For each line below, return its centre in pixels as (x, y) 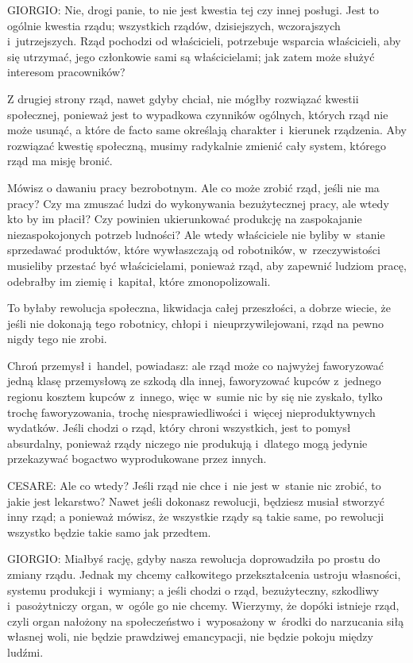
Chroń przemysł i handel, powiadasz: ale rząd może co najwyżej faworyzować (195, 365)
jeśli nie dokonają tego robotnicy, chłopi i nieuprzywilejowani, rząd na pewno (195, 323)
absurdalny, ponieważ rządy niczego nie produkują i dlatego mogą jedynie (187, 443)
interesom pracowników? (66, 72)
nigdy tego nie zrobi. (57, 339)
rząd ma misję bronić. (60, 161)
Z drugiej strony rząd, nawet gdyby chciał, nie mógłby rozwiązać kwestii (183, 98)
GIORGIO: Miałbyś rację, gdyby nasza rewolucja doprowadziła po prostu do (194, 559)
